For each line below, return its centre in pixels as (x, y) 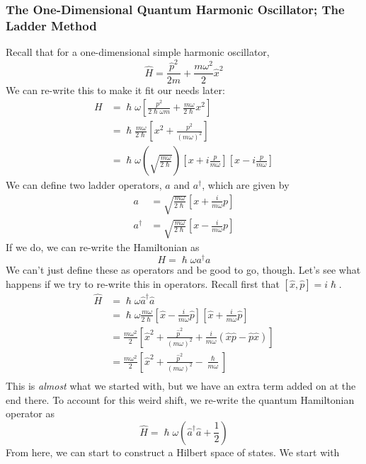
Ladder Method (51, 25)
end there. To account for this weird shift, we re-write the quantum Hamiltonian (180, 399)
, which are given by (246, 185)
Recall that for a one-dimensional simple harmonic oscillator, (138, 52)
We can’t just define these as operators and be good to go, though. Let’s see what (183, 270)
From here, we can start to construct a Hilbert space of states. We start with (173, 452)
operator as (30, 413)
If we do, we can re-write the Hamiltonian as (103, 247)
